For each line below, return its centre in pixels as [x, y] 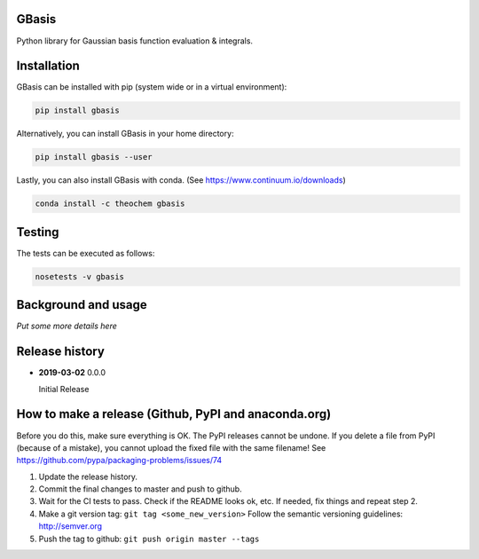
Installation [48, 66]
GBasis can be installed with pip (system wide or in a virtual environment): [152, 87]
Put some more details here [67, 326]
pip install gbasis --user [94, 157]
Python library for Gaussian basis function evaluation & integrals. [134, 41]
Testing [38, 232]
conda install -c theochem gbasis [110, 204]
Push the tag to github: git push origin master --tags [149, 539]
